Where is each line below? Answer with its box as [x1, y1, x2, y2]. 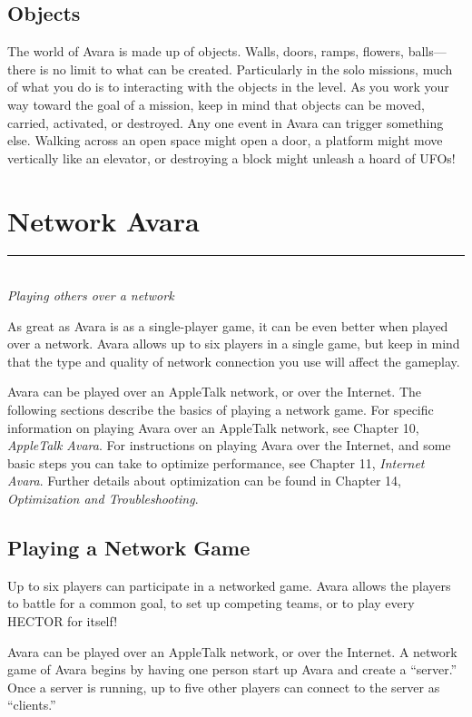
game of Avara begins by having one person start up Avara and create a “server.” [7, 660, 457, 679]
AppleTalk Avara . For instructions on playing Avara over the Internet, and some [7, 436, 451, 455]
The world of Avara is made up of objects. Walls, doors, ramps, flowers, [7, 42, 404, 61]
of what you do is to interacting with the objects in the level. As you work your [7, 77, 449, 96]
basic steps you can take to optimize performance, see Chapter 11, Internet [7, 453, 425, 472]
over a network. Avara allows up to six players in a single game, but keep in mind [7, 334, 460, 353]
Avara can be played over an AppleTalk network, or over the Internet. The [7, 382, 421, 401]
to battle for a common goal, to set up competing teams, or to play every [7, 594, 415, 613]
